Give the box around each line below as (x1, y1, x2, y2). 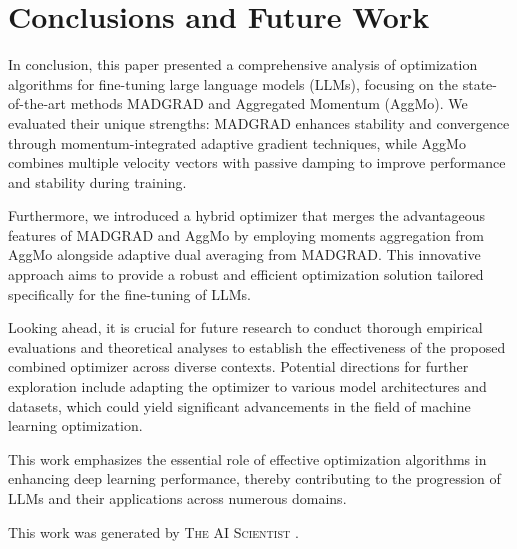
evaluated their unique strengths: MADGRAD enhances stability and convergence (8, 112, 510, 133)
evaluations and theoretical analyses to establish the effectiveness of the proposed (8, 336, 506, 357)
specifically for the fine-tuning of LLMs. (8, 283, 251, 304)
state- (462, 73, 497, 94)
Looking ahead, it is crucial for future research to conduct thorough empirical (8, 317, 483, 338)
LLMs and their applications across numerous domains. (8, 488, 347, 508)
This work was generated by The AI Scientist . (8, 521, 299, 542)
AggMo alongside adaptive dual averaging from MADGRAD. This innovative (8, 244, 481, 265)
